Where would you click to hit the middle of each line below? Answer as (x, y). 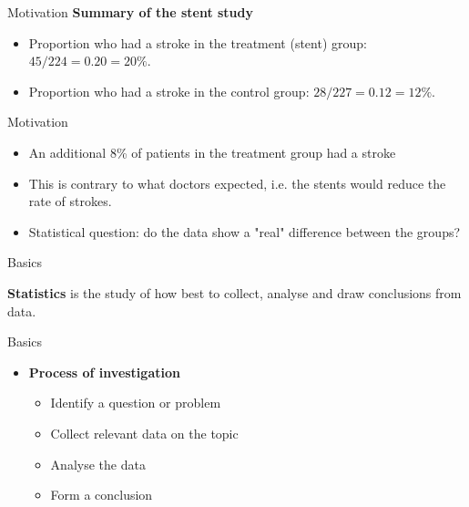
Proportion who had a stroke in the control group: (169, 91)
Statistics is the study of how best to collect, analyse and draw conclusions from (234, 292)
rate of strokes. (70, 201)
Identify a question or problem (136, 403)
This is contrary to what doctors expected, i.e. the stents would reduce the (237, 183)
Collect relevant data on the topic (144, 433)
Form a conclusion (102, 495)
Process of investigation (104, 372)
